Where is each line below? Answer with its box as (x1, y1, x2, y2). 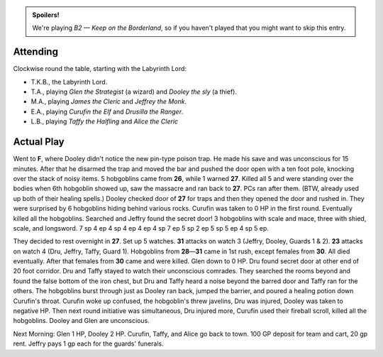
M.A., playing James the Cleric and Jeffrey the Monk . (30, 97, 187, 106)
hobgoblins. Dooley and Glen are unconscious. (13, 317, 150, 325)
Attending (13, 46, 58, 58)
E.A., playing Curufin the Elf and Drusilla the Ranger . (30, 107, 184, 116)
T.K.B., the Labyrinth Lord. (30, 77, 108, 86)
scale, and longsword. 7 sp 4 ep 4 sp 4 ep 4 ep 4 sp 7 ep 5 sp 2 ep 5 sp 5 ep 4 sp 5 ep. (13, 224, 270, 232)
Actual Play (13, 136, 65, 148)
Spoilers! (32, 11, 60, 19)
